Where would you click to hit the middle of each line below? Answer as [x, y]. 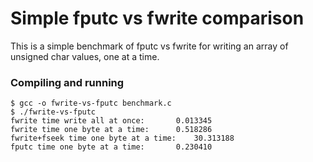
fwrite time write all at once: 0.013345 [111, 121]
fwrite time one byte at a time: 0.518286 [111, 130]
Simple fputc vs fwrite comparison [157, 18]
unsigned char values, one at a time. [85, 56]
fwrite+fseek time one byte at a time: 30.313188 [122, 138]
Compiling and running [67, 82]
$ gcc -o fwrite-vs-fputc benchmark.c [91, 103]
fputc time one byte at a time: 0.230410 [111, 147]
